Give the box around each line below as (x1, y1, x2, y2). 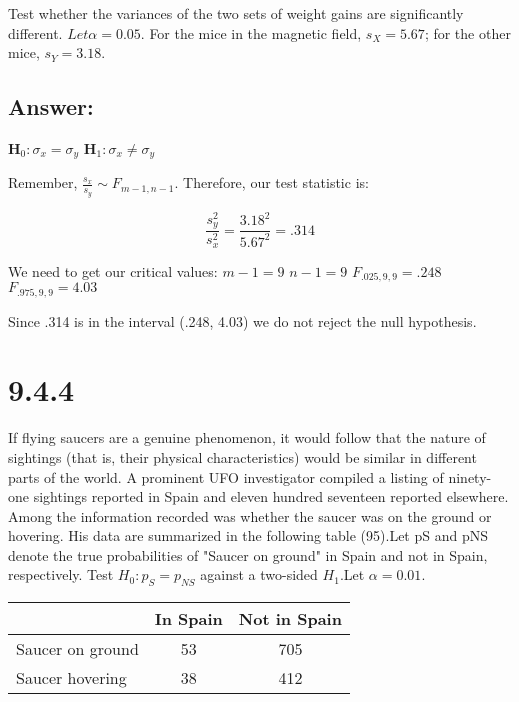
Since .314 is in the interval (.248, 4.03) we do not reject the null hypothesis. (8, 310, 477, 331)
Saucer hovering (16, 666, 127, 690)
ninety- (448, 466, 492, 487)
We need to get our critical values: (8, 260, 218, 281)
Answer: (8, 91, 94, 122)
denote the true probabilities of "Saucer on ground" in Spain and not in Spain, (8, 544, 488, 565)
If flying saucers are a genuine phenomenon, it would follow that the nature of (8, 427, 486, 448)
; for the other (424, 22, 511, 43)
